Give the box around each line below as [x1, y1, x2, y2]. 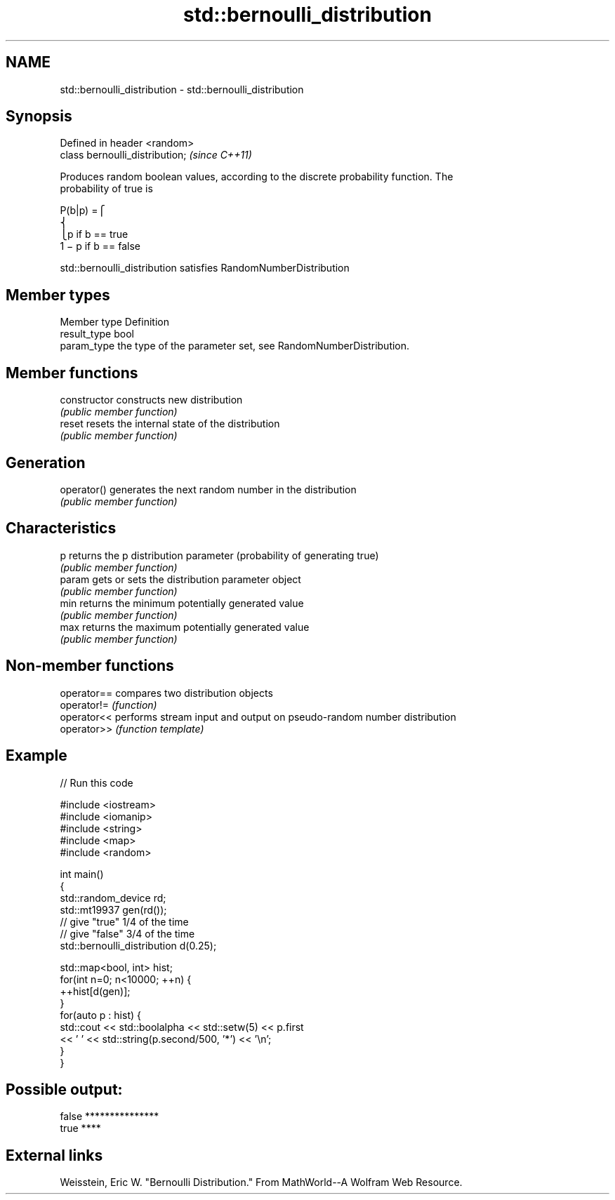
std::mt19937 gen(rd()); [60, 903, 167, 916]
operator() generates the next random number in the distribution [60, 483, 357, 495]
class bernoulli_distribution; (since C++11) [60, 149, 252, 161]
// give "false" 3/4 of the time [60, 927, 195, 940]
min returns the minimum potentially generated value [60, 596, 304, 609]
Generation [6, 453, 86, 472]
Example [6, 747, 67, 765]
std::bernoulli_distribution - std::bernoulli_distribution [60, 83, 304, 95]
